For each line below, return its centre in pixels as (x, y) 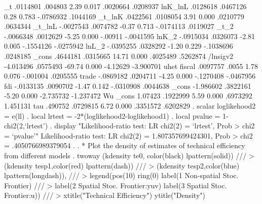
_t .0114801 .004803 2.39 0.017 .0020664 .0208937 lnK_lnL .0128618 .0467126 (125, 6)
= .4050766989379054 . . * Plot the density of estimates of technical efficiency (125, 145)
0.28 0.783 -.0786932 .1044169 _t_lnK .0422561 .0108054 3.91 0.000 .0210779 (124, 16)
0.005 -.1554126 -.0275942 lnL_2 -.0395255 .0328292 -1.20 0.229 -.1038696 (119, 46)
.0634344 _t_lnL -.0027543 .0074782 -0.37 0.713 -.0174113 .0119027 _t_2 (119, 26)
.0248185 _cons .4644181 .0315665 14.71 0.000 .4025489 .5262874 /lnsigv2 (119, 56)
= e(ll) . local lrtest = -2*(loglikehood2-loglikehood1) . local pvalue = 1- (116, 115)
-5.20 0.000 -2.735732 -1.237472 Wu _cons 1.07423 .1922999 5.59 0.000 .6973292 (128, 96)
